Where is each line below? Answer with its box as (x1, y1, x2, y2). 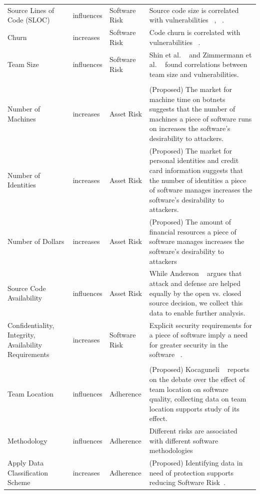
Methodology (7, 435, 47, 445)
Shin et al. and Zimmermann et (149, 49, 252, 59)
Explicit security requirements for (149, 319, 252, 330)
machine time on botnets (149, 93, 225, 104)
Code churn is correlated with (149, 27, 240, 37)
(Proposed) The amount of (149, 216, 231, 227)
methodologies (149, 445, 193, 455)
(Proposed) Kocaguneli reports (149, 364, 249, 374)
